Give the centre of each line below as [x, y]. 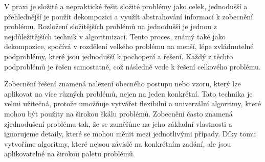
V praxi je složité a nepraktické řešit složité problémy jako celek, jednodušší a [126, 6]
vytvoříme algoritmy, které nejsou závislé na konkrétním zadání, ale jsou [118, 143]
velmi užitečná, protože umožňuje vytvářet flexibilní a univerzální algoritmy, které [132, 103]
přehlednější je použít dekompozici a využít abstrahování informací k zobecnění [129, 16]
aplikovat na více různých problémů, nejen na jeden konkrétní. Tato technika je [128, 93]
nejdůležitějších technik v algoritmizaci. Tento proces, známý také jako [115, 36]
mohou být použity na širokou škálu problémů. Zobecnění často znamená [118, 113]
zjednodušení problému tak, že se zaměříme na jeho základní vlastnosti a [118, 123]
